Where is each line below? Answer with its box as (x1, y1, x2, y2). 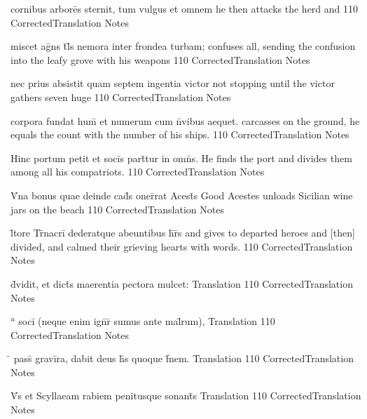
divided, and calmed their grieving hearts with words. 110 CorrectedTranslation (11, 239, 353, 253)
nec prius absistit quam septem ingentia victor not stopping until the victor (11, 76, 335, 91)
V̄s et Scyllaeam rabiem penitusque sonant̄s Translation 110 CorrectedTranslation (11, 388, 361, 403)
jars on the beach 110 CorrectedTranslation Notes (11, 201, 224, 216)
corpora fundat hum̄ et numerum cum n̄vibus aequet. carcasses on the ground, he (11, 113, 360, 128)
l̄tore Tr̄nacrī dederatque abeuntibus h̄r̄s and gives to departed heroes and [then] (11, 225, 355, 240)
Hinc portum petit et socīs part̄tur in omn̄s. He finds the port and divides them (11, 150, 352, 165)
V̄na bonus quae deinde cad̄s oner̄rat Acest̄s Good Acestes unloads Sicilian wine (11, 187, 353, 202)
